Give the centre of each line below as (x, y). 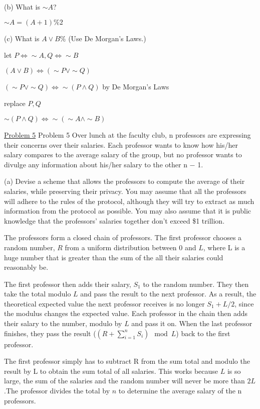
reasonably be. (26, 267)
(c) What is (22, 38)
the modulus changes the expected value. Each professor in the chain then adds (126, 313)
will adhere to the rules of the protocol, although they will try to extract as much (129, 201)
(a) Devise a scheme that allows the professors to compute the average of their (124, 181)
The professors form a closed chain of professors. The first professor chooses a (123, 237)
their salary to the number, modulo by (63, 323)
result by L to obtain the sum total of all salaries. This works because (111, 371)
